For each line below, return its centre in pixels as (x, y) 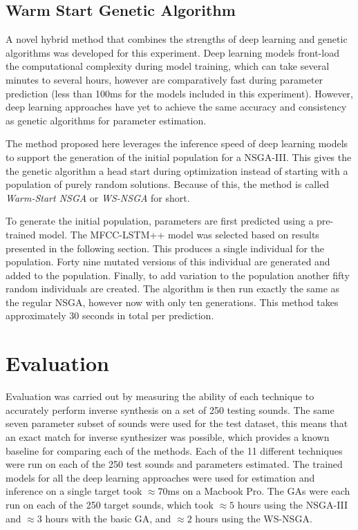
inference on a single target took (74, 491)
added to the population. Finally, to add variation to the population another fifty (178, 275)
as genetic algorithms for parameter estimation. (106, 120)
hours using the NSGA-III (293, 504)
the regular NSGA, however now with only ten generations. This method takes (172, 302)
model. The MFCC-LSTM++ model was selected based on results (179, 234)
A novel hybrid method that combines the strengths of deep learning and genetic (177, 39)
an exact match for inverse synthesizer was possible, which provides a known (168, 436)
